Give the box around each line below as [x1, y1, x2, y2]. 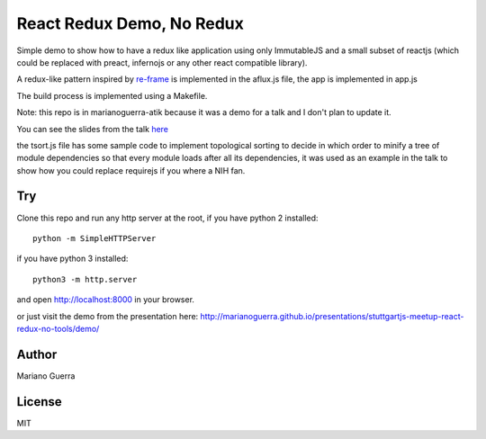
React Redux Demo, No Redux [16, 13, 245, 33]
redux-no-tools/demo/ [16, 323, 100, 334]
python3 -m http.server [32, 274, 138, 284]
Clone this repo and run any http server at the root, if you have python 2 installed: [16, 212, 319, 223]
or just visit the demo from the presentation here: [16, 310, 199, 321]
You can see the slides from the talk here [16, 123, 169, 134]
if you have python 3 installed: [16, 253, 129, 264]
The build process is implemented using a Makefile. [16, 90, 208, 101]
